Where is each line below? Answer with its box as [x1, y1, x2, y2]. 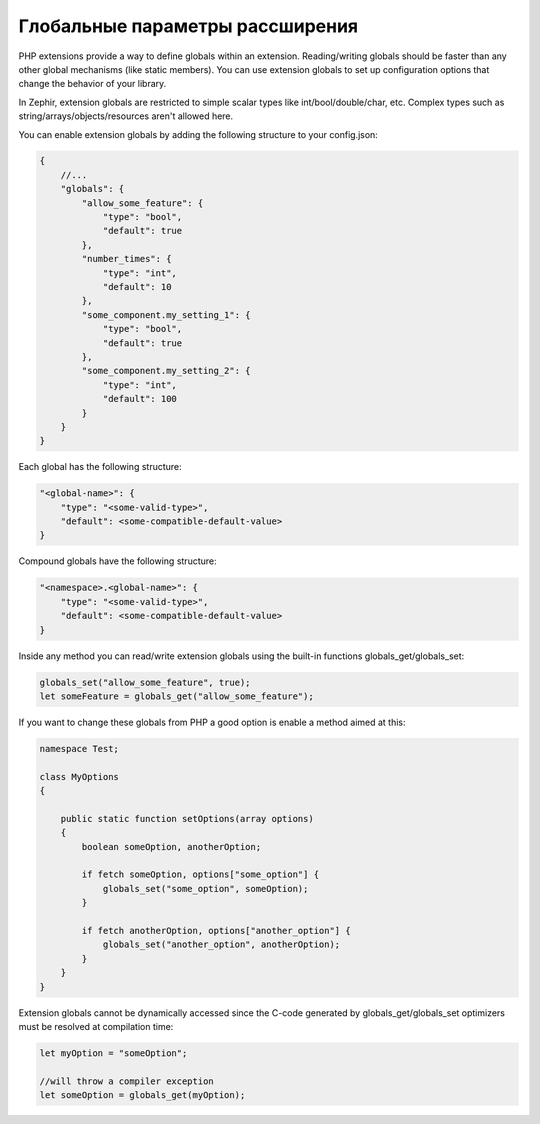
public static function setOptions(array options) [60, 813, 314, 824]
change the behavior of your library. [18, 78, 167, 90]
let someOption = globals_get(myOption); [39, 1090, 246, 1101]
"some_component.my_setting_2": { [81, 365, 251, 377]
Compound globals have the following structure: [18, 555, 217, 567]
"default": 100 [102, 393, 177, 405]
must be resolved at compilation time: [18, 1020, 174, 1032]
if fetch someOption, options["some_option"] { [81, 869, 320, 880]
